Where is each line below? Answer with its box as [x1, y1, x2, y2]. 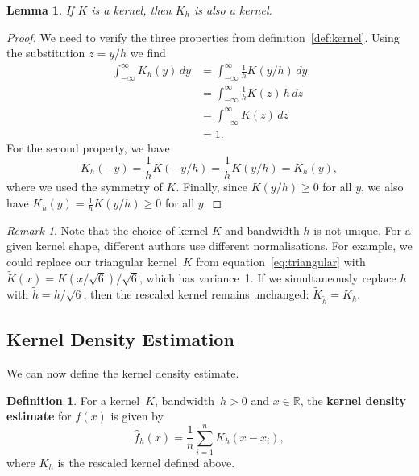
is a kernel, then [91, 2, 172, 18]
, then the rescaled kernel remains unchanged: [83, 286, 309, 303]
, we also [361, 178, 404, 195]
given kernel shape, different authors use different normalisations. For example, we [6, 237, 413, 254]
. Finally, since [176, 178, 247, 195]
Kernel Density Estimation [6, 327, 234, 352]
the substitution [6, 44, 85, 61]
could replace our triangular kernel [6, 253, 177, 270]
